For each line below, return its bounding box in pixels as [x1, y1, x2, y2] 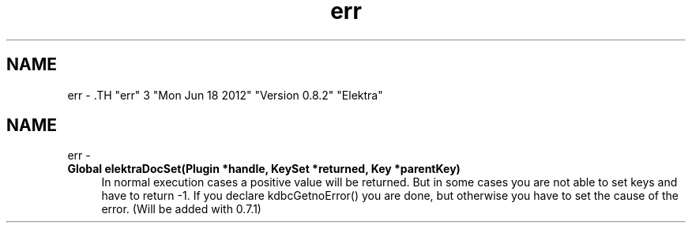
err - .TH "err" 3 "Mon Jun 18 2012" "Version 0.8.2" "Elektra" [67, 88, 383, 102]
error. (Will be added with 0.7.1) [101, 202, 261, 216]
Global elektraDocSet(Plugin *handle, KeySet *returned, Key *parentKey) [67, 162, 461, 176]
